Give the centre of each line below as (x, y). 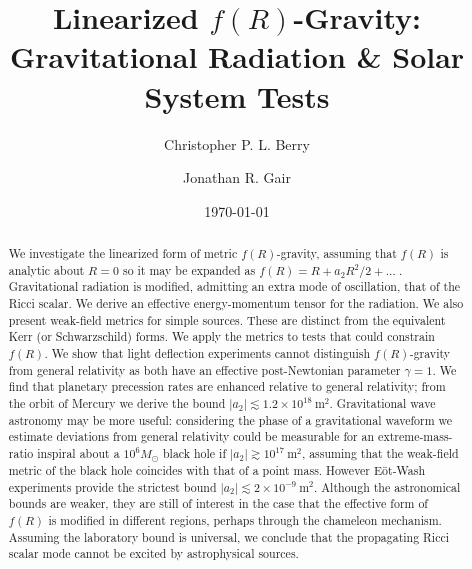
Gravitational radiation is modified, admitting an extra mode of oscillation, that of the (234, 286)
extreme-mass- (415, 436)
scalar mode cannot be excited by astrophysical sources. (153, 553)
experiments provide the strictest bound (112, 486)
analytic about (46, 269)
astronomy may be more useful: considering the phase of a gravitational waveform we (230, 419)
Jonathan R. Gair (237, 177)
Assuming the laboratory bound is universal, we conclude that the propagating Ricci (229, 536)
